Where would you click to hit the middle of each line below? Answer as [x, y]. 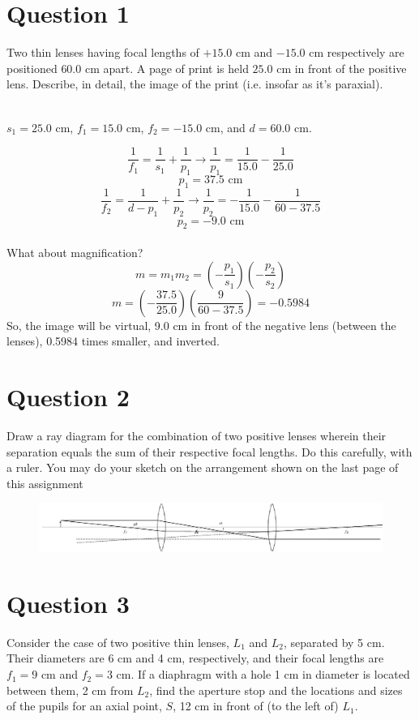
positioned [32, 68]
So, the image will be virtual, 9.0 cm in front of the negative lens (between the [201, 325]
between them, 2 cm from [70, 690]
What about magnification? [75, 252]
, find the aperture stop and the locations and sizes [276, 690]
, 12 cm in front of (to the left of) [256, 706]
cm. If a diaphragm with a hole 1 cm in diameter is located [263, 674]
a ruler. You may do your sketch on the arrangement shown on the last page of [203, 467]
